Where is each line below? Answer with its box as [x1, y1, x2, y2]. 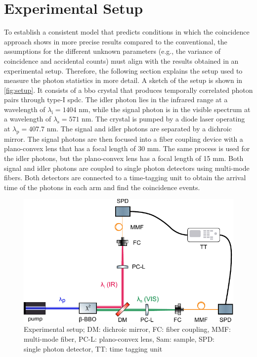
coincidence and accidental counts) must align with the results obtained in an [4, 55, 239, 66]
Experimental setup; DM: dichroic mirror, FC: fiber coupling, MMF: [24, 324, 231, 334]
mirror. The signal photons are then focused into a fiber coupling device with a [4, 133, 243, 144]
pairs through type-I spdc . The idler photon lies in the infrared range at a [4, 94, 228, 105]
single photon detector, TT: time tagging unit [24, 343, 163, 354]
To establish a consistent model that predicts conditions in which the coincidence [4, 27, 250, 37]
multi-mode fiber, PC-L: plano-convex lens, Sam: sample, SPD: [24, 334, 214, 344]
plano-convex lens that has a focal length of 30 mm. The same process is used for [4, 143, 250, 154]
